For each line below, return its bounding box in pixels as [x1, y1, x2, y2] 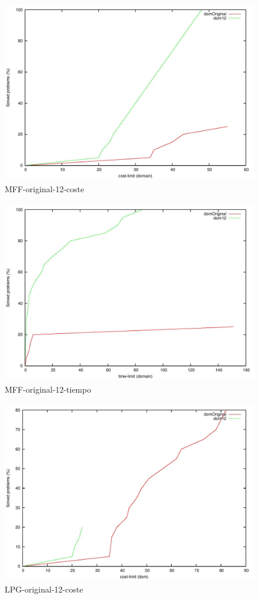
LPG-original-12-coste [5, 583, 83, 595]
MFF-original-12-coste [5, 182, 84, 195]
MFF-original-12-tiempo [5, 383, 91, 395]
